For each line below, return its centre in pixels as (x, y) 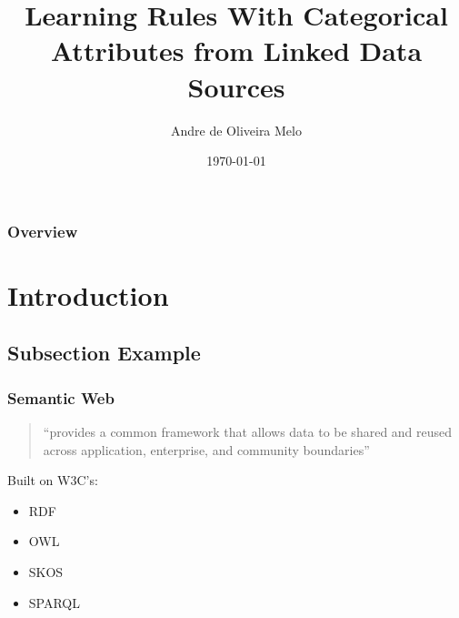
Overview (43, 231)
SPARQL (55, 602)
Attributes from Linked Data (236, 51)
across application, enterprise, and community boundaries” (206, 449)
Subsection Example (104, 353)
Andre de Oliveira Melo (236, 130)
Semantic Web (61, 397)
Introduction (88, 294)
